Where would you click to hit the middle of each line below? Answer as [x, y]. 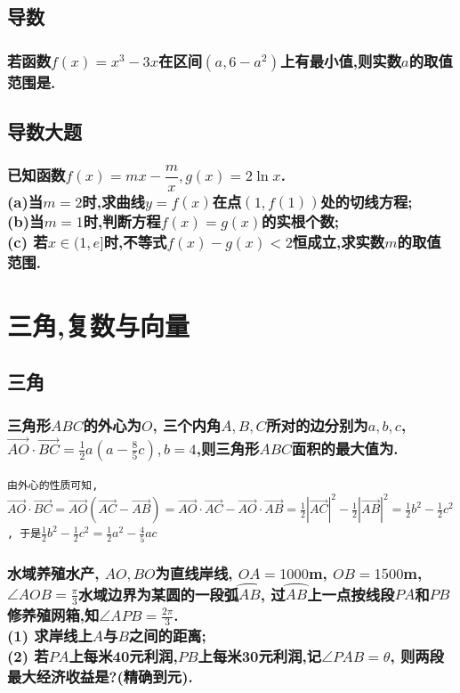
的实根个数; [301, 221]
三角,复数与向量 [98, 325]
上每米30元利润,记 [260, 656]
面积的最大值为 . [345, 448]
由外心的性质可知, [53, 486]
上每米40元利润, [123, 656]
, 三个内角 [187, 425]
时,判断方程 [122, 221]
